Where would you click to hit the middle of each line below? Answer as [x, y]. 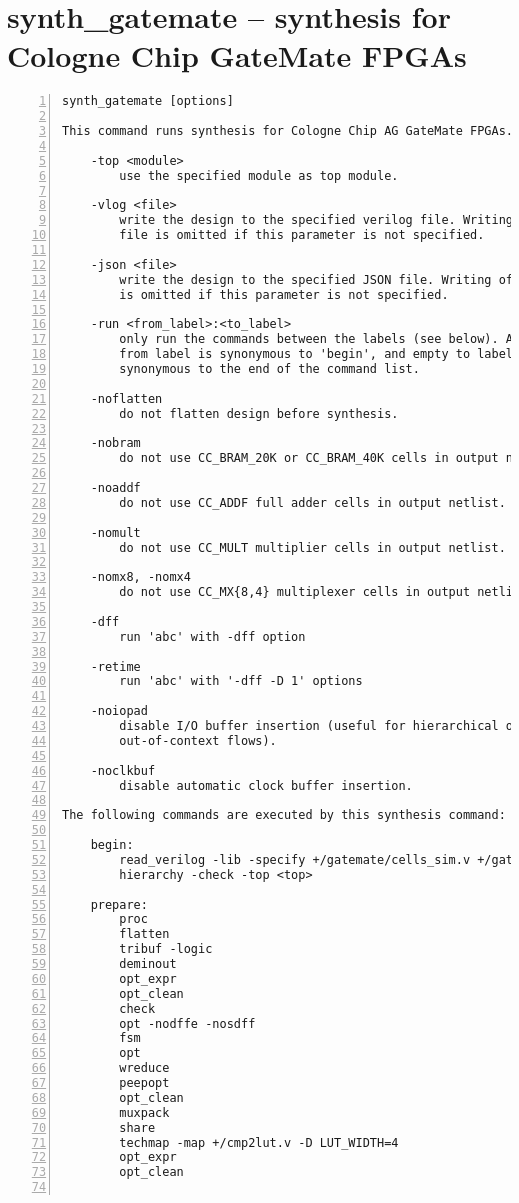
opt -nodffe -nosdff [187, 1023]
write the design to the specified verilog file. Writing [316, 220]
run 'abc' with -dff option [212, 636]
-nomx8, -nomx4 [140, 577]
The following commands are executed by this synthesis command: [284, 815]
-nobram [115, 443]
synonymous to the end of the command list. [269, 369]
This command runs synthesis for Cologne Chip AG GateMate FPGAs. [288, 131]
